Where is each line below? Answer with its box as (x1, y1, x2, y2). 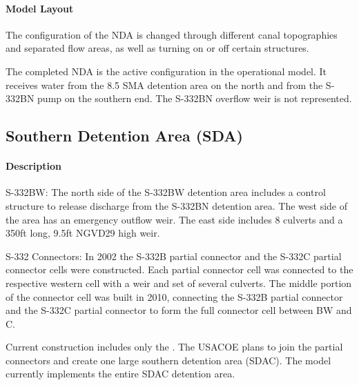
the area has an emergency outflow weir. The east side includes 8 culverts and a (6, 212, 343, 226)
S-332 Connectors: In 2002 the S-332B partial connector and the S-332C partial (6, 248, 342, 263)
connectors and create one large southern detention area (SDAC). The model (6, 353, 331, 367)
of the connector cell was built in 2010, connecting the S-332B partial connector (6, 289, 343, 304)
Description (6, 159, 62, 173)
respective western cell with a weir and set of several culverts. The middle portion (6, 275, 352, 290)
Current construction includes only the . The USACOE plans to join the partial (6, 339, 343, 354)
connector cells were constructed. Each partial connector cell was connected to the (6, 262, 353, 277)
